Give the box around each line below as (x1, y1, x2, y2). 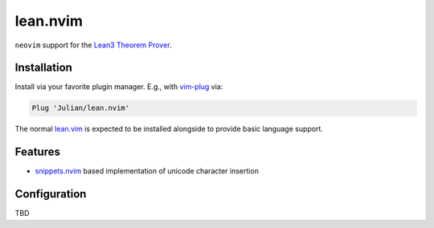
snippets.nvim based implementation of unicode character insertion (35, 166, 259, 176)
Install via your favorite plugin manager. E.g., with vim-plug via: (14, 82, 223, 92)
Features (14, 145, 60, 159)
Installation (14, 61, 72, 75)
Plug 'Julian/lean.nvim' (31, 104, 130, 112)
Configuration (14, 187, 87, 201)
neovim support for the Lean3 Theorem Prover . (14, 40, 172, 50)
